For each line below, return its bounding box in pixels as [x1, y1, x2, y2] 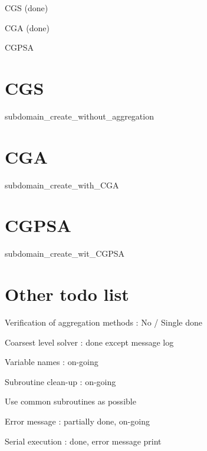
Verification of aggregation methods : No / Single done [5, 316, 203, 329]
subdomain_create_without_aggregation [5, 110, 154, 122]
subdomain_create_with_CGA [5, 178, 119, 191]
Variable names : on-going [5, 356, 98, 368]
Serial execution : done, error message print [5, 435, 162, 447]
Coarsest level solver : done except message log [5, 336, 174, 348]
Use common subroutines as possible [5, 395, 136, 407]
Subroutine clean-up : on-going [5, 375, 116, 387]
